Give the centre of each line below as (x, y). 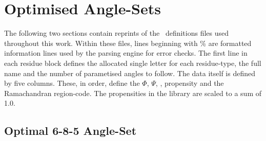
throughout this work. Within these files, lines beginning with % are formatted (128, 43)
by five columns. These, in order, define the (72, 83)
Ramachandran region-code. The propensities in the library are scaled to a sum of (133, 93)
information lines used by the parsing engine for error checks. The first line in (126, 53)
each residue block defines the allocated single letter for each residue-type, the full (133, 63)
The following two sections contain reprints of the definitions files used (117, 33)
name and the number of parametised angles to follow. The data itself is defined (130, 73)
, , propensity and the (190, 83)
